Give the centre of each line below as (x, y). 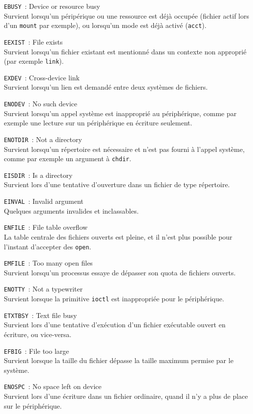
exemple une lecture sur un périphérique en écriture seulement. (98, 123)
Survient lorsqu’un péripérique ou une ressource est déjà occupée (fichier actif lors (126, 15)
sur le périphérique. (33, 405)
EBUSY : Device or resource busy (52, 6)
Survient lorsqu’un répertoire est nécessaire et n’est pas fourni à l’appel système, (124, 149)
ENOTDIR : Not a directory (43, 139)
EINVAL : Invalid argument (44, 201)
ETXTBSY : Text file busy (41, 315)
